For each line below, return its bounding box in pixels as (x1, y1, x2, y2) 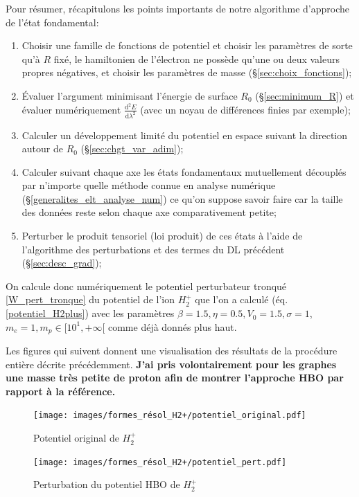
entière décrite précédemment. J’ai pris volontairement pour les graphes (6, 356, 337, 371)
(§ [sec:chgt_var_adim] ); (80, 141, 184, 156)
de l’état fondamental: (6, 15, 99, 29)
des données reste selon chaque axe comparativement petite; (21, 205, 277, 219)
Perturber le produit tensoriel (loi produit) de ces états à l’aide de (21, 228, 303, 243)
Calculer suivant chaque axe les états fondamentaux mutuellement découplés (21, 164, 347, 179)
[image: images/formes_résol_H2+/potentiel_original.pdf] (33, 410, 306, 421)
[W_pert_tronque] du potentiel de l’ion (6, 292, 175, 307)
